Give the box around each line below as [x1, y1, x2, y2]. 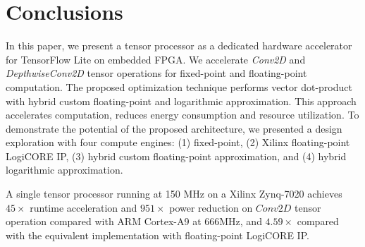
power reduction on [169, 200, 253, 215]
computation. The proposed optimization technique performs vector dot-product [6, 79, 352, 94]
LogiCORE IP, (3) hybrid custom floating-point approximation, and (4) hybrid [6, 148, 347, 163]
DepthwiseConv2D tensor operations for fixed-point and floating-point [6, 66, 307, 80]
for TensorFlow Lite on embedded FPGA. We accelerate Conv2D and [6, 52, 306, 66]
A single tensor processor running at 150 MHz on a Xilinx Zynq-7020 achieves [6, 186, 342, 201]
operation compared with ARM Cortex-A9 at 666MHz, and [6, 214, 262, 229]
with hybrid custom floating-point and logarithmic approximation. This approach [6, 93, 357, 108]
